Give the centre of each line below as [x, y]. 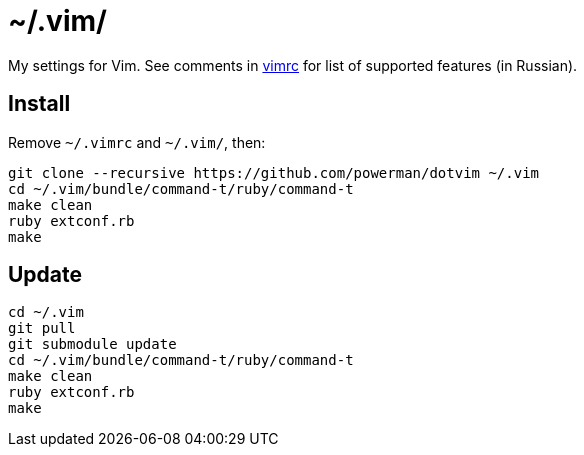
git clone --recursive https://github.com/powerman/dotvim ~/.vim [274, 172]
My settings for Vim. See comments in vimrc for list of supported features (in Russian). [293, 65]
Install [39, 104]
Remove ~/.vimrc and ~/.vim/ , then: [137, 142]
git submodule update [92, 344]
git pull [42, 328]
